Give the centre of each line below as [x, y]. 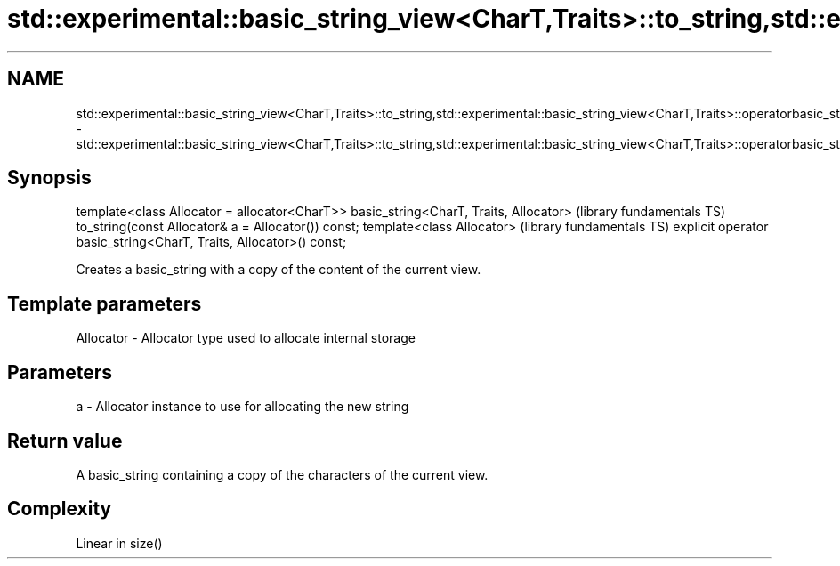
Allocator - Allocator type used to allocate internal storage [246, 338]
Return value [65, 441]
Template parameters [105, 303]
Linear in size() [119, 543]
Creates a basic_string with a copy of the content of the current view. [279, 270]
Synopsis [49, 178]
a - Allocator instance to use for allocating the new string [242, 407]
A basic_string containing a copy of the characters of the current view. [282, 474]
